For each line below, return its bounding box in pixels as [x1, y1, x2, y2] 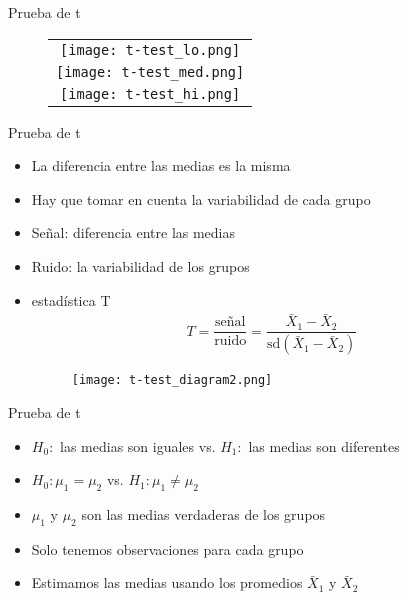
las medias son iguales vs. [60, 435, 216, 456]
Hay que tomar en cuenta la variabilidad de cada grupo [31, 188, 371, 209]
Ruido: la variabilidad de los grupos [31, 255, 250, 276]
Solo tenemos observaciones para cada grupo [31, 538, 304, 559]
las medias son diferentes [248, 435, 400, 456]
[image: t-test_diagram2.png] [71, 373, 273, 388]
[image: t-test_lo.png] [60, 41, 241, 58]
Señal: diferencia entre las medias [31, 222, 236, 243]
